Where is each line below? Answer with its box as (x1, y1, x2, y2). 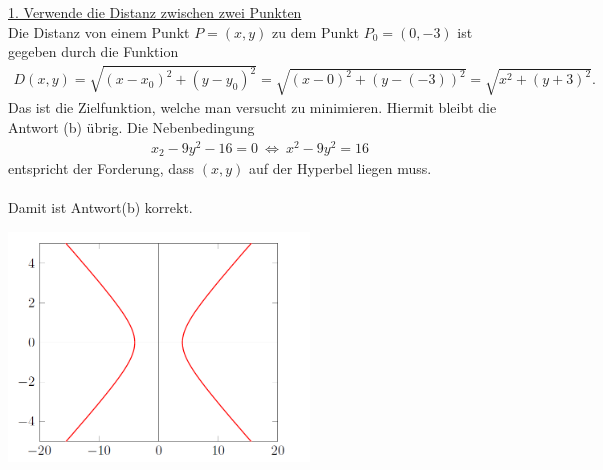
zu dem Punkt (272, 21, 360, 42)
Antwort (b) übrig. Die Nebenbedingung (8, 116, 255, 137)
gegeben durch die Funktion (8, 41, 179, 62)
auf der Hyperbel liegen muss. (249, 158, 432, 179)
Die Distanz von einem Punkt (8, 21, 190, 42)
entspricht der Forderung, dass (8, 158, 195, 179)
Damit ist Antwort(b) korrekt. (8, 197, 193, 218)
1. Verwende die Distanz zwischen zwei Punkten (8, 2, 302, 22)
